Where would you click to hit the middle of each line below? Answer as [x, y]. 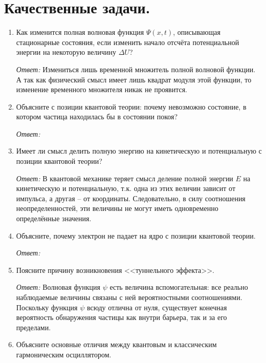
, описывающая [197, 32]
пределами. [34, 327]
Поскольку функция [47, 307]
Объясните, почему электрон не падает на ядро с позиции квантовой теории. [136, 235]
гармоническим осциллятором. [64, 354]
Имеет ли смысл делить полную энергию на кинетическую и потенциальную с [139, 151]
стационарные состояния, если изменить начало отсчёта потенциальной [128, 42]
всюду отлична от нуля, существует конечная [157, 307]
